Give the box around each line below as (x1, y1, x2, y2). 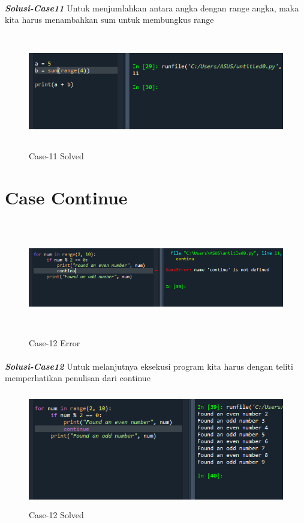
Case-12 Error (29, 336, 80, 349)
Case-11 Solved (29, 150, 84, 162)
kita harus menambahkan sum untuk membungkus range (5, 13, 214, 26)
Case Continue (5, 185, 128, 210)
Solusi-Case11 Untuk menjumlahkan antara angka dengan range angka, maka (5, 1, 299, 14)
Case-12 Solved (29, 508, 84, 521)
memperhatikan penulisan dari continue (5, 372, 151, 384)
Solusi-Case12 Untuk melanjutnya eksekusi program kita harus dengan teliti (5, 359, 293, 372)
